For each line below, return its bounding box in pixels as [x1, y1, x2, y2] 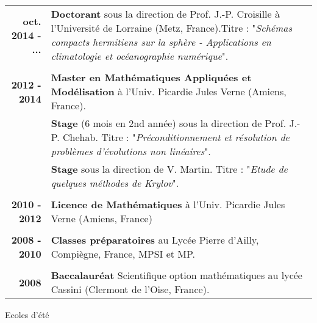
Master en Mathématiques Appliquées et [51, 70, 252, 84]
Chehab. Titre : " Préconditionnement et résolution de [63, 130, 290, 144]
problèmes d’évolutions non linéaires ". [51, 144, 211, 158]
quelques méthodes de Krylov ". [51, 176, 179, 190]
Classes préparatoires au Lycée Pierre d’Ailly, [51, 233, 259, 247]
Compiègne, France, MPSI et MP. [51, 247, 195, 261]
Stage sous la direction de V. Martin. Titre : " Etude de [51, 162, 288, 176]
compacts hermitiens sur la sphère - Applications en [51, 35, 271, 49]
